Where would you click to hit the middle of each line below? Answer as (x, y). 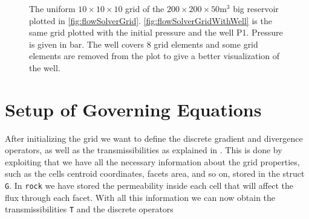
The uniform (52, 8)
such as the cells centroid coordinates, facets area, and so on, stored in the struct (155, 173)
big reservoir (256, 8)
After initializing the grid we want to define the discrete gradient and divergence (154, 138)
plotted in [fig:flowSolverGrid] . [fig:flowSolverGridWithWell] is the (151, 20)
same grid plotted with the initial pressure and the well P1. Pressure (156, 32)
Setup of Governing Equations (133, 109)
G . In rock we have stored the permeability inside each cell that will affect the (149, 186)
